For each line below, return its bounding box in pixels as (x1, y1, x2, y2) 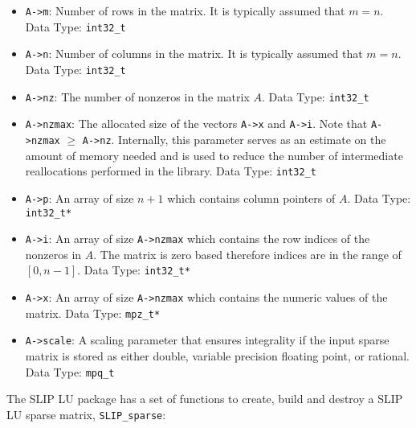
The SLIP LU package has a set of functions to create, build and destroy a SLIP (6, 390, 403, 407)
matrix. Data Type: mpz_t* (25, 304, 161, 321)
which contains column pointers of (167, 189, 336, 206)
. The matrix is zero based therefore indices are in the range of (93, 245, 402, 262)
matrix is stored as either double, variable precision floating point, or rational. (25, 348, 410, 364)
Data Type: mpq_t (25, 363, 115, 380)
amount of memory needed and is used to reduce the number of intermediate (25, 146, 403, 163)
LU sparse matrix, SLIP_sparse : (6, 405, 166, 422)
